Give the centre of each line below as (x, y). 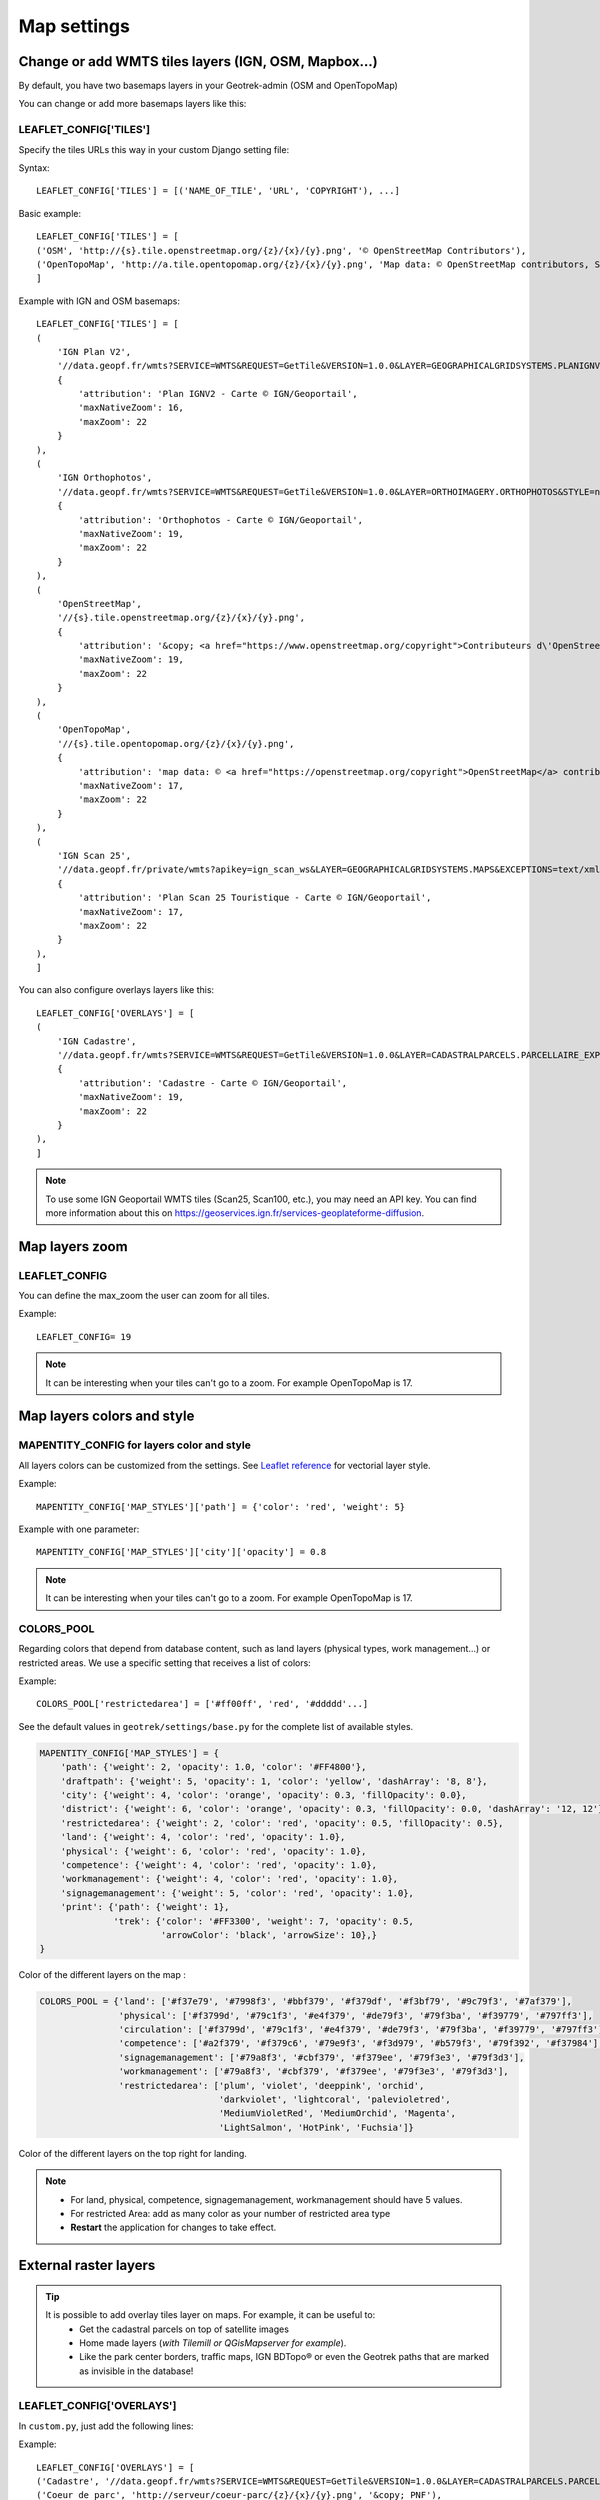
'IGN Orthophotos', (104, 478)
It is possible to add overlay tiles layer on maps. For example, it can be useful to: (210, 2315)
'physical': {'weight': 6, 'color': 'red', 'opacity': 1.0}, (213, 1851)
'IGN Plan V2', (94, 351)
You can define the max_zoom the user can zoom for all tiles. (144, 1296)
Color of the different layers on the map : (102, 1975)
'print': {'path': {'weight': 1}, (145, 1907)
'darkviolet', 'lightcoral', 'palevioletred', (335, 2099)
